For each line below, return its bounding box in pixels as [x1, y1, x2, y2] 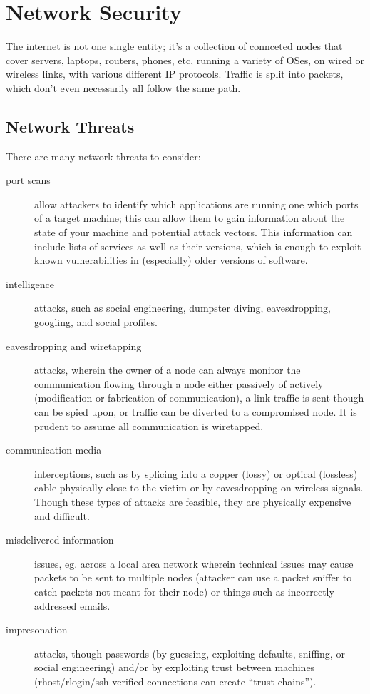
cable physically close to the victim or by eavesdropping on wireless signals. [34, 480, 364, 495]
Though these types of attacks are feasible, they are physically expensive [34, 494, 351, 509]
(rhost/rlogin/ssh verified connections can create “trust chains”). [34, 673, 317, 688]
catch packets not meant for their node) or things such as [34, 583, 285, 598]
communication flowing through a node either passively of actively [34, 376, 324, 391]
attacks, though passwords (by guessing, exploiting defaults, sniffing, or [34, 645, 345, 660]
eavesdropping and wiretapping [6, 338, 142, 353]
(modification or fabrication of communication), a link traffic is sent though [34, 390, 364, 405]
